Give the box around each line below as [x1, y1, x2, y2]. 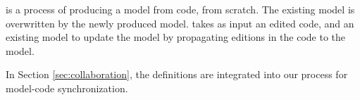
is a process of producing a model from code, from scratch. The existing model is [6, 2, 355, 16]
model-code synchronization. [6, 80, 128, 95]
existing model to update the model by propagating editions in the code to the [6, 30, 346, 44]
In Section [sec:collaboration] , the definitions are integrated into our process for [6, 67, 348, 82]
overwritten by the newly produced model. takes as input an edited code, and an [6, 15, 354, 30]
